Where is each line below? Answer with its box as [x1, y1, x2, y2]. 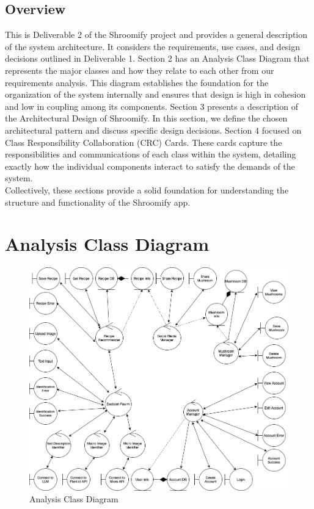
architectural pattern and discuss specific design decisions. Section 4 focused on [5, 123, 302, 136]
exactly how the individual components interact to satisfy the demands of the [5, 159, 295, 172]
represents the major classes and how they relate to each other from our [5, 63, 274, 76]
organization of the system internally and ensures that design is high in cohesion [5, 88, 306, 101]
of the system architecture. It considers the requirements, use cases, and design [5, 40, 301, 52]
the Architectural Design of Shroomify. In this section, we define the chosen [5, 112, 288, 125]
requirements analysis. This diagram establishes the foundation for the [5, 76, 269, 88]
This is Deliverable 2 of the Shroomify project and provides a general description [5, 28, 308, 41]
